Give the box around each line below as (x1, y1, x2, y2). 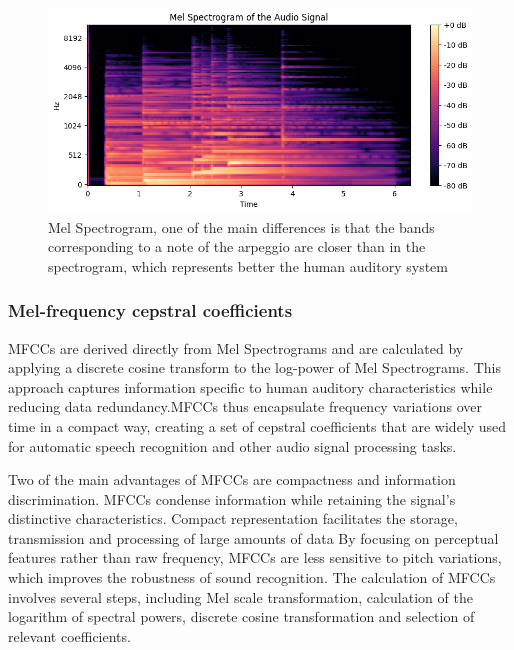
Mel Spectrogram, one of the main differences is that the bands (48, 216, 435, 237)
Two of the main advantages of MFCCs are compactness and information (8, 469, 456, 490)
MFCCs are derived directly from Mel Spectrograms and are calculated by (8, 337, 464, 358)
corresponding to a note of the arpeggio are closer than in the (48, 236, 426, 257)
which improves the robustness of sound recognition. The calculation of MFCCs (8, 567, 496, 588)
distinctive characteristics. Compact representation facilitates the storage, (8, 508, 458, 529)
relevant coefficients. (8, 625, 131, 646)
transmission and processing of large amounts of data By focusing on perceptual (8, 527, 499, 548)
